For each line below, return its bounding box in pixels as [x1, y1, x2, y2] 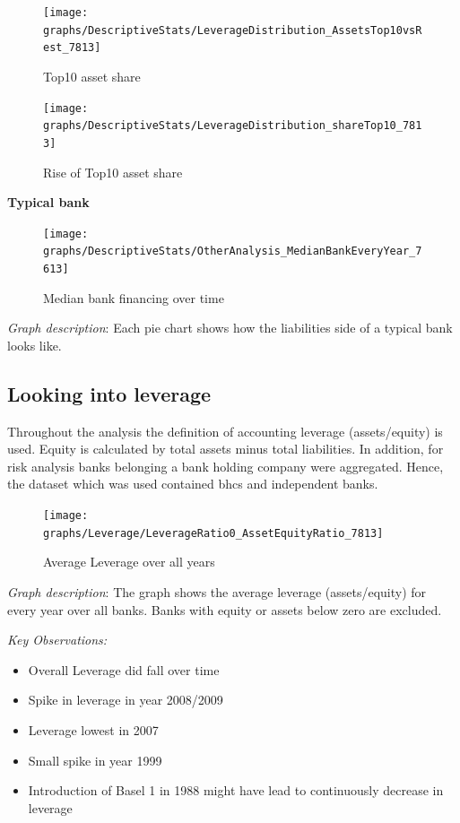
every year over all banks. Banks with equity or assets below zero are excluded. [7, 600, 442, 619]
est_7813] [43, 41, 101, 55]
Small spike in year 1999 [28, 750, 162, 769]
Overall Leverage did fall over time [28, 660, 220, 679]
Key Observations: [7, 630, 108, 649]
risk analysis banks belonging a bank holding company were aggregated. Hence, [7, 456, 444, 475]
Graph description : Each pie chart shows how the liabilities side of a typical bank [7, 318, 453, 337]
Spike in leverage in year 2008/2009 [28, 690, 223, 709]
